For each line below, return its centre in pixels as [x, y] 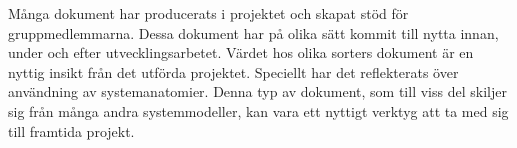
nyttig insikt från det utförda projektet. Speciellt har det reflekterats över [233, 71]
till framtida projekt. [71, 130]
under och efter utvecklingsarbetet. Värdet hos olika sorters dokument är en [241, 52]
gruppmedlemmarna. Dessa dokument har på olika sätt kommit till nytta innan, [253, 32]
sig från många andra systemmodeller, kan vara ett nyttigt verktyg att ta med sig [258, 110]
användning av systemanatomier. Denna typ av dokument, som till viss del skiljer [257, 91]
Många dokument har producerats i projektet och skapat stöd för [208, 13]
